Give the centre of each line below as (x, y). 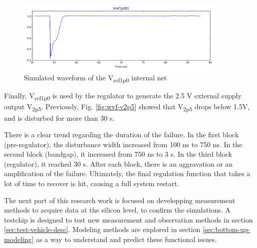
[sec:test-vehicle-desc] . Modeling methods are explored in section (102, 229)
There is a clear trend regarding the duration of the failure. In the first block (122, 134)
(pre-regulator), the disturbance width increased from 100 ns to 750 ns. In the (123, 144)
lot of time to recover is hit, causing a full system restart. (92, 183)
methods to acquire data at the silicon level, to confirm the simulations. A (117, 210)
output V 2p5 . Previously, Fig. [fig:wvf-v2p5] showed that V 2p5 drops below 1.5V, (127, 107)
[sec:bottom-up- (226, 229)
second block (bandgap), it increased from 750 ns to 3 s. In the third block (118, 154)
